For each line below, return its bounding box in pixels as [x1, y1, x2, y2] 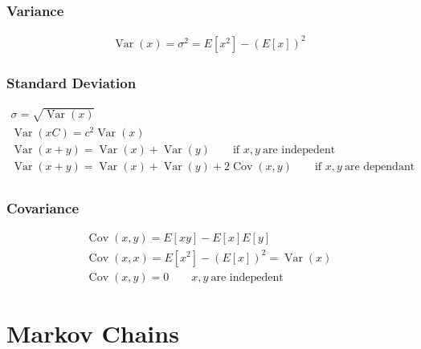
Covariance [6, 197, 80, 217]
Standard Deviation [6, 72, 137, 92]
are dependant [344, 160, 415, 172]
